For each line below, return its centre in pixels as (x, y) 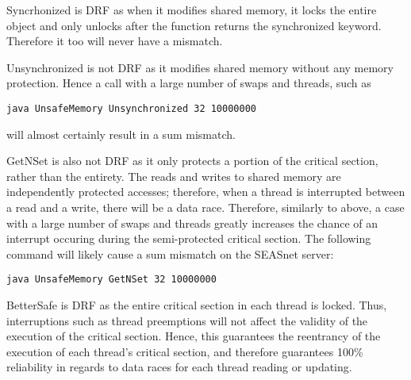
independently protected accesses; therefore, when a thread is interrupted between (206, 192)
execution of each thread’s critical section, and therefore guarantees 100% (185, 351)
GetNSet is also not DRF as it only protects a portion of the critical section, (192, 161)
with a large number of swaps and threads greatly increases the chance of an (192, 223)
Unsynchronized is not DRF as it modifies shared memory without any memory (200, 67)
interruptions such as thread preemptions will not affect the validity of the (187, 320)
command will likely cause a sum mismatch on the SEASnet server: (170, 253)
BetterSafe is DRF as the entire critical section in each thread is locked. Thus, (197, 305)
